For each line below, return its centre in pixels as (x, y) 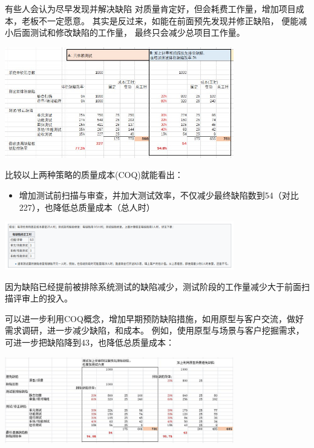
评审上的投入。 (43, 298)
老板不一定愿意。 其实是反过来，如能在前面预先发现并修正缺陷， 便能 (160, 20)
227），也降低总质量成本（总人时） (87, 207)
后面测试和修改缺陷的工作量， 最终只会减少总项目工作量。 (129, 32)
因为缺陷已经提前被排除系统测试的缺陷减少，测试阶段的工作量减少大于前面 (153, 286)
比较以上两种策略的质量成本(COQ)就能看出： (94, 175)
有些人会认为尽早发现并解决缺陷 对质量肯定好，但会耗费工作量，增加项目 (150, 8)
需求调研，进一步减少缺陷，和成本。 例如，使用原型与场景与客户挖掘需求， (155, 330)
